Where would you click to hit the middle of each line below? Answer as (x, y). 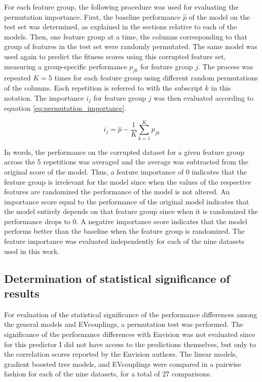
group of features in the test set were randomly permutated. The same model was (131, 46)
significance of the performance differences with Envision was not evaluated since (130, 334)
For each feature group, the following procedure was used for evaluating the (121, 7)
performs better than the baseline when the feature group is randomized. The (124, 231)
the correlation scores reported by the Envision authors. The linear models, (121, 354)
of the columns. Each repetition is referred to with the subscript (103, 87)
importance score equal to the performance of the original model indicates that (127, 201)
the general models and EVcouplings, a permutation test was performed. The (124, 324)
